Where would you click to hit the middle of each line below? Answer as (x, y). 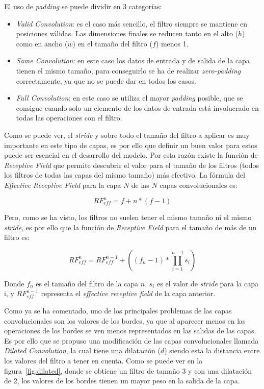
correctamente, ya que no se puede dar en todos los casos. (106, 80)
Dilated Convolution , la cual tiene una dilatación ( (82, 350)
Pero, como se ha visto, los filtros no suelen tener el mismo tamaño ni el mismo (128, 217)
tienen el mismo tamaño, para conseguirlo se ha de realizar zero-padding (128, 70)
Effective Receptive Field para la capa (63, 185)
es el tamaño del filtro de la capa (87, 283)
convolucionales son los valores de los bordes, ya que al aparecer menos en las (125, 320)
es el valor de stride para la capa (208, 283)
